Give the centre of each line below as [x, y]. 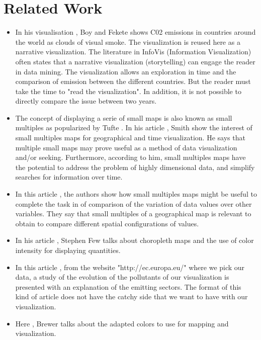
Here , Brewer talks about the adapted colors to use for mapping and [122, 323]
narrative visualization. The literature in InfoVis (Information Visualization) [133, 52]
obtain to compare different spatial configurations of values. [107, 223]
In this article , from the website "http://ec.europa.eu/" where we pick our [130, 267]
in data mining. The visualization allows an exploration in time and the [126, 71]
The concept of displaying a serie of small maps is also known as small [124, 117]
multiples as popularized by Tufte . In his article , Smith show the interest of [134, 127]
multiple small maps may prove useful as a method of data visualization [126, 147]
